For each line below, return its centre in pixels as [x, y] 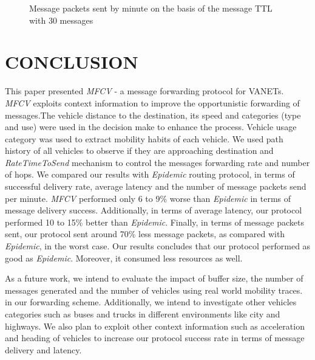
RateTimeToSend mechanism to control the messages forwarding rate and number [157, 162]
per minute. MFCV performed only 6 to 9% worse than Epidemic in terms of [148, 198]
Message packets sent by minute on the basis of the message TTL [151, 8]
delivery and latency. [43, 349]
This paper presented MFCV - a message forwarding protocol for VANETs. [144, 91]
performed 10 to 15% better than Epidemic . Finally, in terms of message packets [154, 222]
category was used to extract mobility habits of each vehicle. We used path [144, 138]
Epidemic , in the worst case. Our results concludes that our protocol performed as [158, 246]
